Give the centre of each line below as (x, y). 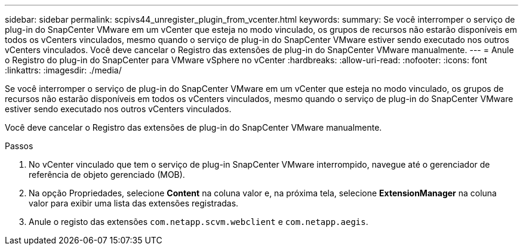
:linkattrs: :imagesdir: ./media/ (63, 70)
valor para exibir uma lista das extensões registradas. (134, 203)
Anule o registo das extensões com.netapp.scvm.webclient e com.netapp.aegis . (199, 222)
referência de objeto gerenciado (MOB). (107, 175)
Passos (19, 146)
